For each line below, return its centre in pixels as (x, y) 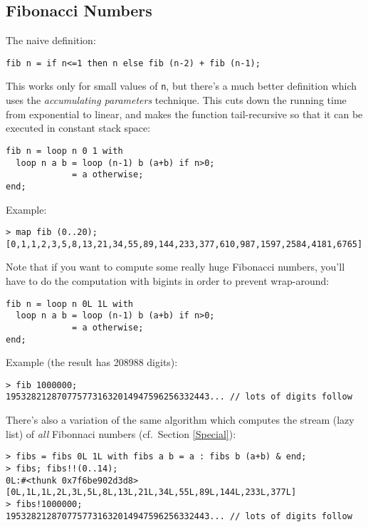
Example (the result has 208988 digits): (92, 362)
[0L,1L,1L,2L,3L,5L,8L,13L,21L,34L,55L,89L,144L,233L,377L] (151, 492)
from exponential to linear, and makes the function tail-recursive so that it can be (184, 114)
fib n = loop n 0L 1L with (69, 304)
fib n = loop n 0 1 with (64, 151)
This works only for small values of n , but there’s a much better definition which (182, 86)
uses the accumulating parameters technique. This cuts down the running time (176, 100)
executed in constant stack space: (78, 128)
